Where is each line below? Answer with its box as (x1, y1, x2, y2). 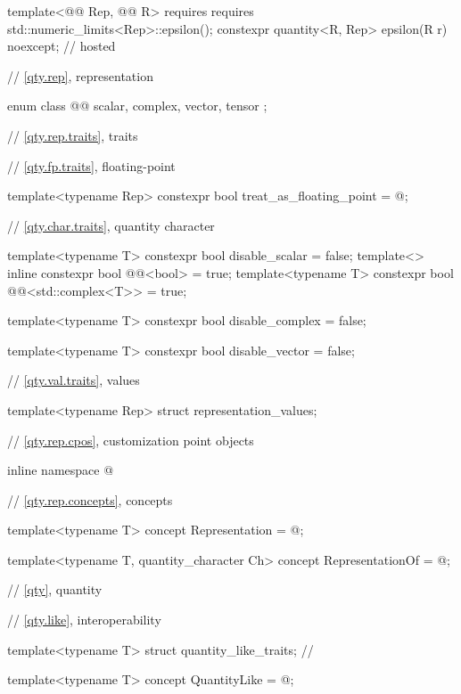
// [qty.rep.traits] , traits (7, 126, 138, 144)
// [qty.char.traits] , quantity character (7, 216, 215, 234)
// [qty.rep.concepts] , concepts (7, 490, 173, 509)
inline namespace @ (7, 461, 114, 479)
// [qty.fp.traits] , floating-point (7, 156, 176, 175)
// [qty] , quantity (7, 580, 103, 599)
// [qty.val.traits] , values (7, 371, 140, 389)
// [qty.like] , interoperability (7, 610, 161, 629)
